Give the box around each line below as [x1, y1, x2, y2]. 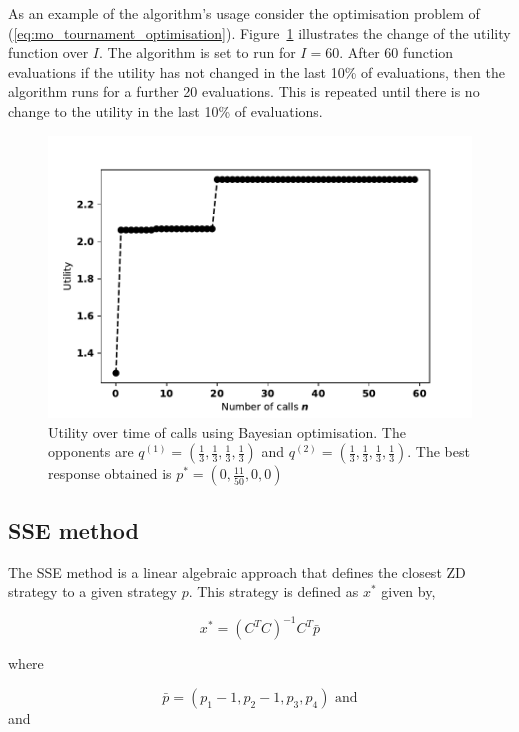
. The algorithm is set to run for [99, 42, 296, 63]
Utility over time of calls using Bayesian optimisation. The [48, 421, 406, 442]
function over [8, 42, 89, 63]
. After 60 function [339, 42, 454, 63]
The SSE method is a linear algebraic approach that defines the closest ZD [8, 561, 466, 582]
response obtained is [48, 463, 172, 484]
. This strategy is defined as [188, 581, 359, 602]
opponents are [48, 441, 134, 462]
